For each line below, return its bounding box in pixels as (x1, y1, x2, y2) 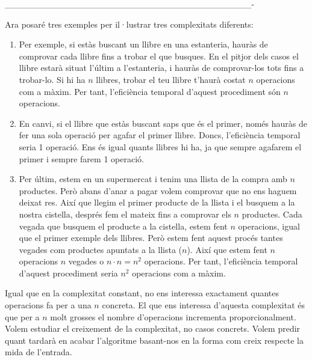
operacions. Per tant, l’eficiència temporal (144, 255, 298, 267)
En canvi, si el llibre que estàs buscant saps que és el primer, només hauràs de (19, 117, 307, 129)
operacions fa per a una (5, 299, 92, 311)
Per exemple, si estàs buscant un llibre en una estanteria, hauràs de (19, 38, 268, 50)
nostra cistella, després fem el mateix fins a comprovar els (19, 207, 231, 220)
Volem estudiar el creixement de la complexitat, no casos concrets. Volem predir (5, 322, 301, 335)
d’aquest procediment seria (19, 266, 118, 279)
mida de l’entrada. (5, 346, 72, 358)
